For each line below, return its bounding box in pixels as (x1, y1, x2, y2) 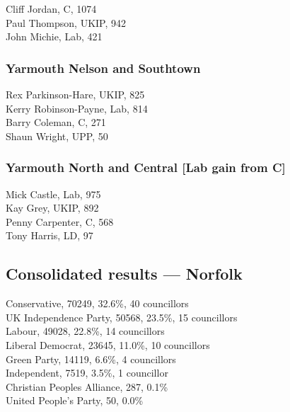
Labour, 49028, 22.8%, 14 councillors (6, 324, 165, 338)
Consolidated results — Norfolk (6, 263, 243, 285)
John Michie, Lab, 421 (6, 29, 103, 44)
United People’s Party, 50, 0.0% (6, 393, 144, 408)
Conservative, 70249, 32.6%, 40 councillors (6, 296, 189, 311)
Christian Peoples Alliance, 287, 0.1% (6, 379, 168, 394)
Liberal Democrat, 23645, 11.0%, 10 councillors (6, 337, 210, 352)
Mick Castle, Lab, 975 (6, 186, 101, 201)
